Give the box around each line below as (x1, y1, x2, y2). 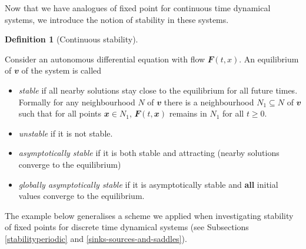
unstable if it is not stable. (18, 127, 113, 139)
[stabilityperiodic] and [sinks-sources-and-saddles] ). (5, 232, 187, 244)
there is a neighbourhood (164, 95, 254, 108)
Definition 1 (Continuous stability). (5, 33, 138, 45)
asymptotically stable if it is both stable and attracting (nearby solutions (18, 147, 280, 159)
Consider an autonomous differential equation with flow (5, 52, 205, 65)
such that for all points (18, 107, 102, 119)
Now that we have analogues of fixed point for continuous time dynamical (5, 2, 271, 14)
